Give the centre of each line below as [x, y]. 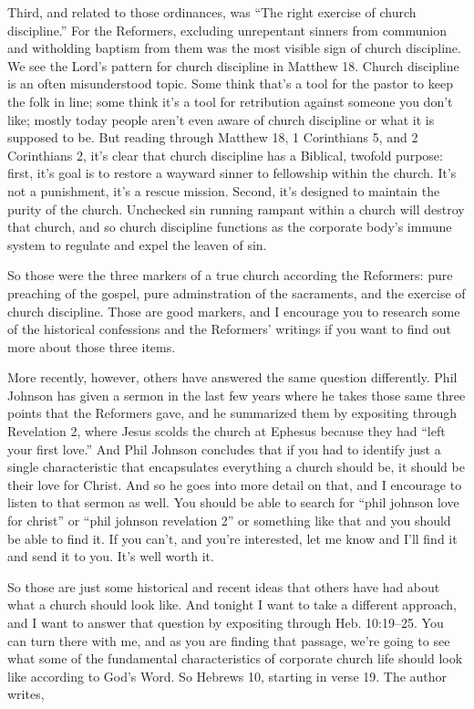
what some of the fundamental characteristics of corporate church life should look [235, 658]
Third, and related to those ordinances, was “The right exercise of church [212, 12]
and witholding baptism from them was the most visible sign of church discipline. [234, 48]
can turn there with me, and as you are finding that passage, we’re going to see [229, 640]
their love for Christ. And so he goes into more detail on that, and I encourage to [235, 484]
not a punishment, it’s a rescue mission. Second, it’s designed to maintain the [224, 190]
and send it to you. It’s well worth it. [111, 556]
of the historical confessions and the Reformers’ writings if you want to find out [229, 329]
